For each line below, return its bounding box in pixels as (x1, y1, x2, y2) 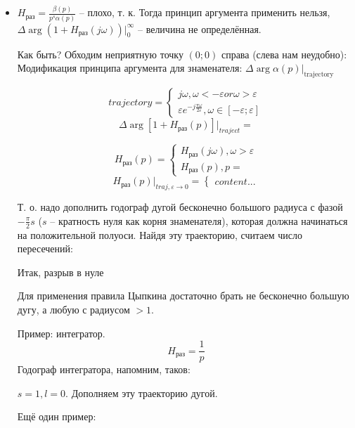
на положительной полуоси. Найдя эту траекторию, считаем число (17, 227, 303, 242)
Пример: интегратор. (17, 325, 105, 340)
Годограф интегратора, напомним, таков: (17, 362, 191, 377)
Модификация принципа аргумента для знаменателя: (17, 60, 243, 75)
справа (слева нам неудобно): (221, 46, 347, 61)
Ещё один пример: (17, 409, 96, 424)
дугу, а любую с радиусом (17, 301, 130, 316)
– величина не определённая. (137, 21, 262, 36)
